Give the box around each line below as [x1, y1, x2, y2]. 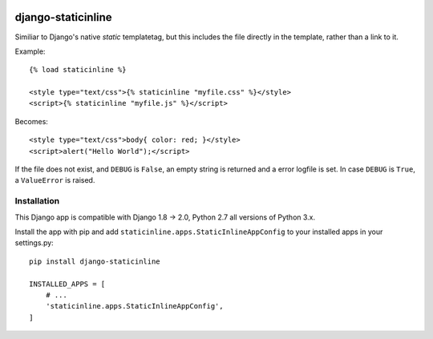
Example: [14, 46, 46, 56]
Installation [14, 196, 60, 207]
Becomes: [14, 116, 48, 126]
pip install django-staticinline [29, 256, 160, 266]
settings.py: [14, 238, 54, 248]
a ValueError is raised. [14, 176, 95, 185]
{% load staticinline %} [29, 65, 127, 75]
